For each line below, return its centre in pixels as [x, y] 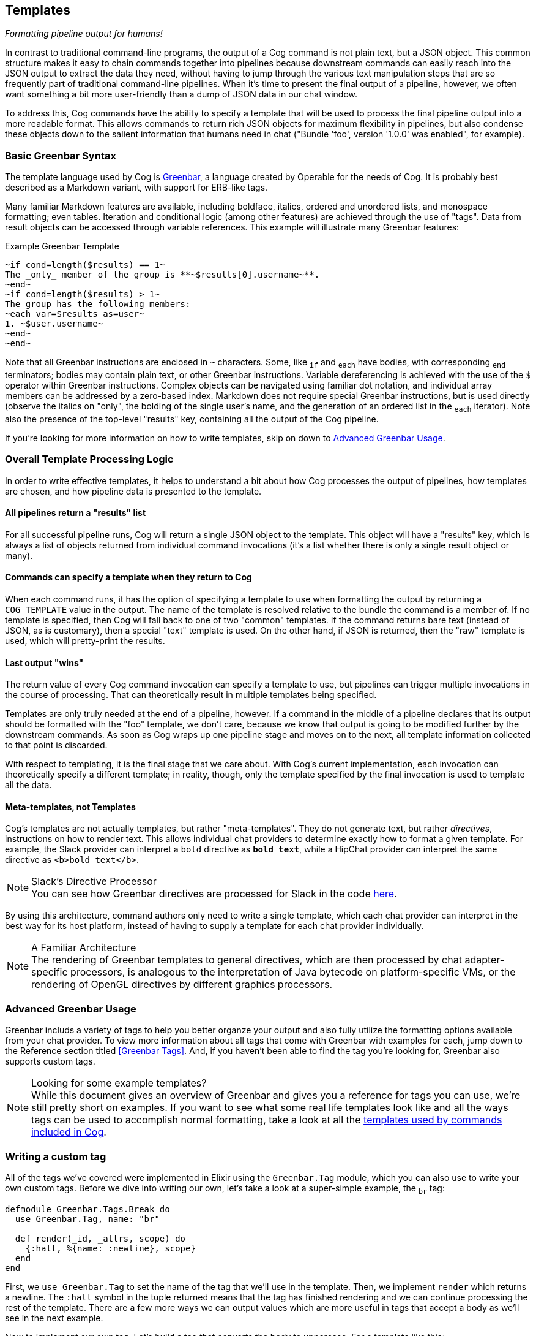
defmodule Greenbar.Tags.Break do [87, 1209]
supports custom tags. [50, 1061]
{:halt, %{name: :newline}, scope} [110, 1248]
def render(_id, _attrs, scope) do [100, 1238]
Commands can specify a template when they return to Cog [128, 577]
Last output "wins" [44, 662]
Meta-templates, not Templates [70, 807]
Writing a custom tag [56, 1156]
